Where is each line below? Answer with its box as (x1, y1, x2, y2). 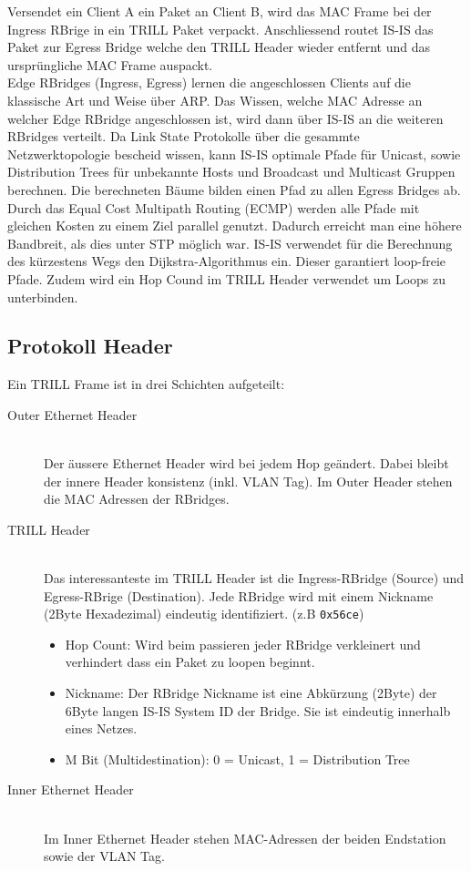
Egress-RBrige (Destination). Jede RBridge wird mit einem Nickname (44, 586, 434, 605)
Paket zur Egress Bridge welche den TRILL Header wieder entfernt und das (7, 37, 430, 56)
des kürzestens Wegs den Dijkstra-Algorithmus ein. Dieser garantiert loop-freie (7, 251, 446, 271)
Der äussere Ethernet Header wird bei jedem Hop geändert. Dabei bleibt (44, 454, 449, 473)
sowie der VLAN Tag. (44, 846, 165, 866)
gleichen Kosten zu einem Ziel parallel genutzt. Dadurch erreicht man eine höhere (7, 216, 462, 235)
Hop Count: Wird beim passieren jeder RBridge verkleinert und (65, 634, 421, 653)
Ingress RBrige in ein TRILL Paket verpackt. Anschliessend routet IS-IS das (7, 19, 434, 38)
